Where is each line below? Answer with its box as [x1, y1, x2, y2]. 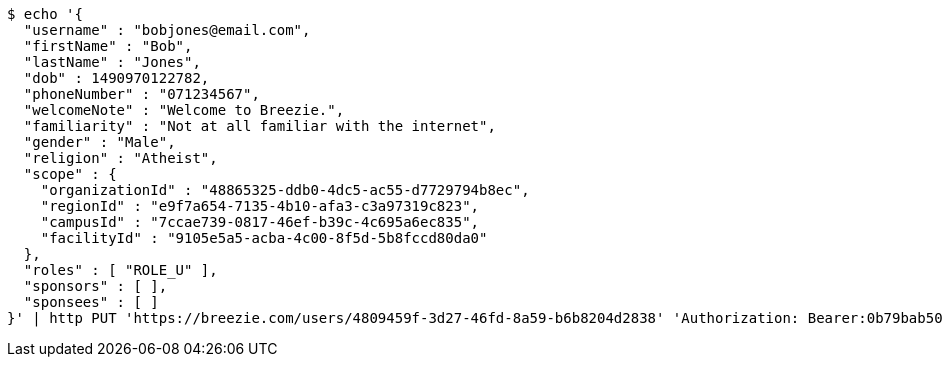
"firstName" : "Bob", [23, 38, 193, 54]
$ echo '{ [7, 6, 83, 22]
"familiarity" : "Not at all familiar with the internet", [23, 118, 496, 134]
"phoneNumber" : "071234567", [23, 86, 260, 102]
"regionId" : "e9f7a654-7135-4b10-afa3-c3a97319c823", [40, 198, 480, 214]
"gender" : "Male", [23, 134, 176, 150]
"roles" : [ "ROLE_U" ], [23, 262, 218, 278]
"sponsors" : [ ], [23, 278, 168, 294]
